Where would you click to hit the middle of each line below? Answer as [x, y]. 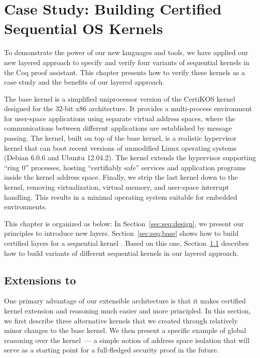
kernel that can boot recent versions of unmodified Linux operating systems [120, 147]
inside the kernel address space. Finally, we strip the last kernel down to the [121, 177]
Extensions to [40, 280]
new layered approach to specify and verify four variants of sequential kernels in [127, 62]
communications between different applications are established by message [118, 128]
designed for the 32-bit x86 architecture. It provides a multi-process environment [128, 108]
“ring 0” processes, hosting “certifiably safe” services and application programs [125, 167]
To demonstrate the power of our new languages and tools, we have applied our [126, 52]
